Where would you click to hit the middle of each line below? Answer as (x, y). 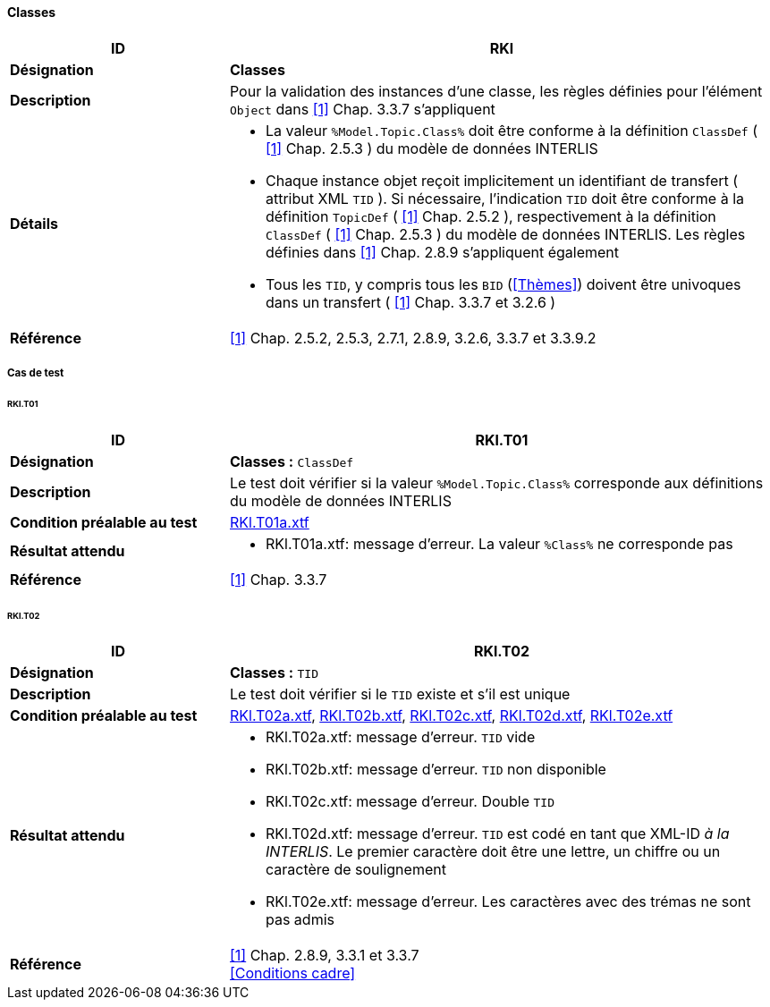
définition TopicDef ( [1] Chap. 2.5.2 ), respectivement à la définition (491, 216)
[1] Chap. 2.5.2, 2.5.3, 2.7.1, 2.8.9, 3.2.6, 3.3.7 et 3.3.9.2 (413, 338)
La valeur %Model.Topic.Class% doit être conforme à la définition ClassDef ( (512, 130)
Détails (34, 223)
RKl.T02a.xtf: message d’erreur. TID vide (400, 737)
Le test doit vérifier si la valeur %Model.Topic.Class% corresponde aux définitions (496, 482)
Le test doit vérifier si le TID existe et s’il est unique (400, 694)
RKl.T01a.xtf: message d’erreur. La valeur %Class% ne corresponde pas (499, 543)
